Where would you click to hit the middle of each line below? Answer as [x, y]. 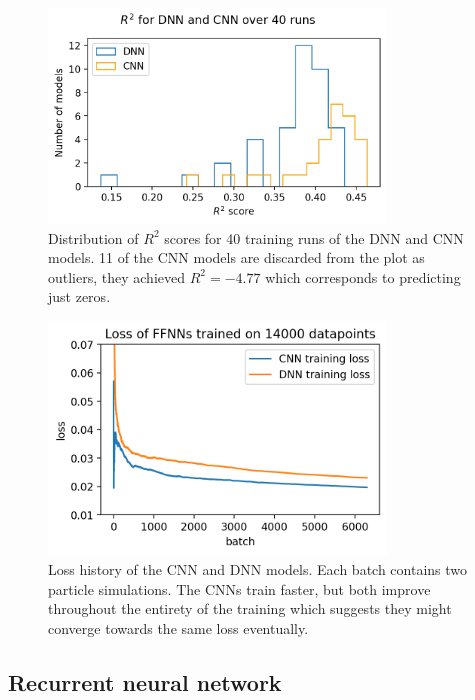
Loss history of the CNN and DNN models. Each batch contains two [258, 569]
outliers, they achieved [117, 276]
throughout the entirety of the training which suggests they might [250, 608]
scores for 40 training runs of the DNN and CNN [314, 237]
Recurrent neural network [145, 681]
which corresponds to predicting [363, 276]
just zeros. [79, 296]
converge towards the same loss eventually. [178, 627]
